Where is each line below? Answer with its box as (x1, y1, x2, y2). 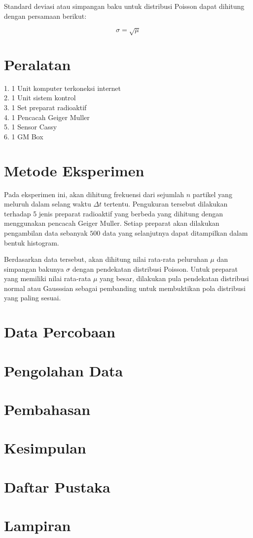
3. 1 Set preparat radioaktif (4, 102, 87, 113)
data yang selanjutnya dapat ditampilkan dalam (102, 227, 248, 238)
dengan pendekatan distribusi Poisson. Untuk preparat (72, 263, 238, 274)
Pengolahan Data (4, 360, 123, 380)
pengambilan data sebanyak (4, 227, 88, 238)
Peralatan (4, 54, 71, 74)
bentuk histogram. (4, 237, 59, 248)
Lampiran (4, 515, 71, 536)
